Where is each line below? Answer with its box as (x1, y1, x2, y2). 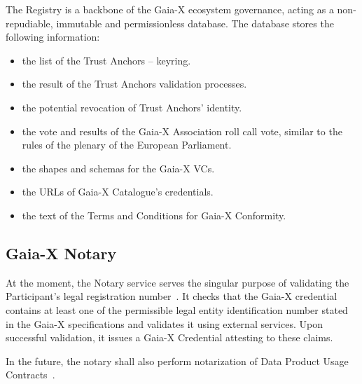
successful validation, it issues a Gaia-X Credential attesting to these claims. (6, 330, 333, 345)
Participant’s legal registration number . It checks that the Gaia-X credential (6, 289, 337, 303)
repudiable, (6, 15, 53, 30)
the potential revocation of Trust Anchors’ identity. (22, 100, 242, 114)
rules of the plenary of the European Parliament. (22, 137, 232, 152)
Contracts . (6, 367, 55, 382)
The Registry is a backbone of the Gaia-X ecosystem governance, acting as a (6, 2, 334, 16)
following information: (6, 29, 100, 44)
